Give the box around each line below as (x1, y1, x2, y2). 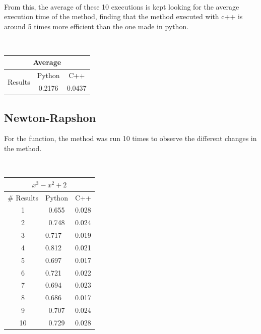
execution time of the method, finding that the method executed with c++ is (4, 11, 243, 22)
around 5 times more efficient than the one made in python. (4, 21, 189, 31)
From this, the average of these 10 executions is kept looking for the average (4, 1, 239, 12)
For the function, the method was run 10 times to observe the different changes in (4, 133, 257, 144)
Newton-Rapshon (4, 109, 96, 125)
